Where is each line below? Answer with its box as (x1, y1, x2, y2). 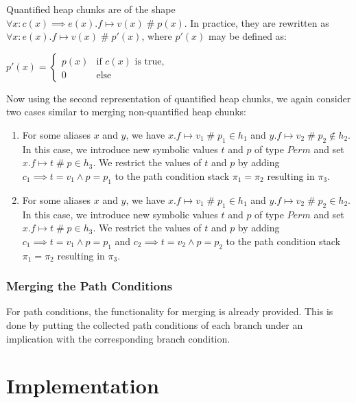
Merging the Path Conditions (6, 277, 173, 295)
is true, (134, 56, 165, 67)
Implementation (6, 371, 159, 400)
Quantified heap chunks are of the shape (6, 2, 176, 16)
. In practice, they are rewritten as (184, 15, 329, 30)
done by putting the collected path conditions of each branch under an (6, 317, 303, 332)
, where (141, 29, 172, 43)
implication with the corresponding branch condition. (6, 331, 230, 345)
